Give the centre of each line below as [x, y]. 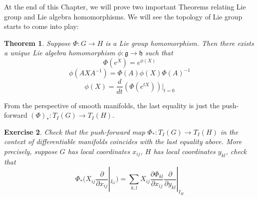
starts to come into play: [41, 26]
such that [159, 53]
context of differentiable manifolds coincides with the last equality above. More [123, 141]
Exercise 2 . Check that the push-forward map [75, 131]
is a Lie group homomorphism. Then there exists [180, 43]
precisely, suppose [31, 151]
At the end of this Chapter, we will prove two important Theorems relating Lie [125, 6]
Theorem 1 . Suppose [37, 43]
